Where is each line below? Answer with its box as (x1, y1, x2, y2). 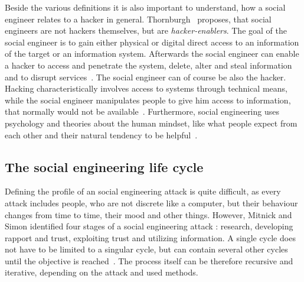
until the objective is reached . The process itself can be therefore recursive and (5, 254, 293, 267)
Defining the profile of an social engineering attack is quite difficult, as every (5, 185, 281, 197)
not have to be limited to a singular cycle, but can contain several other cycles (5, 243, 288, 255)
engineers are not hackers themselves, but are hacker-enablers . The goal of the (5, 24, 287, 37)
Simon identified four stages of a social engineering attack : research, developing (5, 220, 293, 232)
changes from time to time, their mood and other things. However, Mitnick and (5, 208, 292, 221)
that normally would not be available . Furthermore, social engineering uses (5, 105, 279, 118)
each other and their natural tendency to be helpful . (5, 128, 198, 141)
